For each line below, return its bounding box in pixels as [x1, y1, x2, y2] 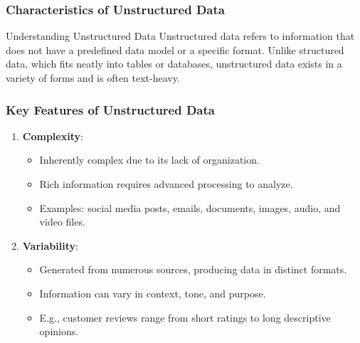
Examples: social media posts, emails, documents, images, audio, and [39, 200, 341, 215]
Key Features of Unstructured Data [6, 100, 215, 118]
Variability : [22, 238, 78, 253]
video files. [39, 214, 85, 229]
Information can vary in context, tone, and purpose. [39, 285, 266, 300]
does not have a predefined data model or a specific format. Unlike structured [6, 42, 344, 57]
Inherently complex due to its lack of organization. [39, 152, 260, 167]
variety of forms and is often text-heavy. [6, 70, 180, 85]
